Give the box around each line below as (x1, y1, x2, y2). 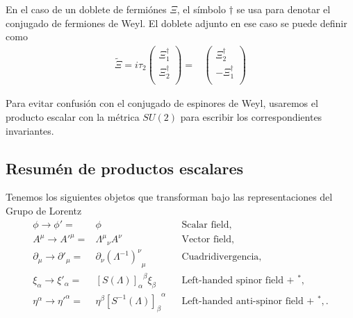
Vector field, (181, 235, 234, 245)
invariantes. (6, 123, 54, 137)
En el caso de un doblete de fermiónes (6, 2, 167, 16)
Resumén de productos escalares (6, 157, 244, 178)
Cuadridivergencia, (181, 252, 262, 262)
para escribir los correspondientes (180, 110, 322, 124)
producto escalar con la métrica (6, 110, 140, 124)
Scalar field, (181, 219, 232, 230)
